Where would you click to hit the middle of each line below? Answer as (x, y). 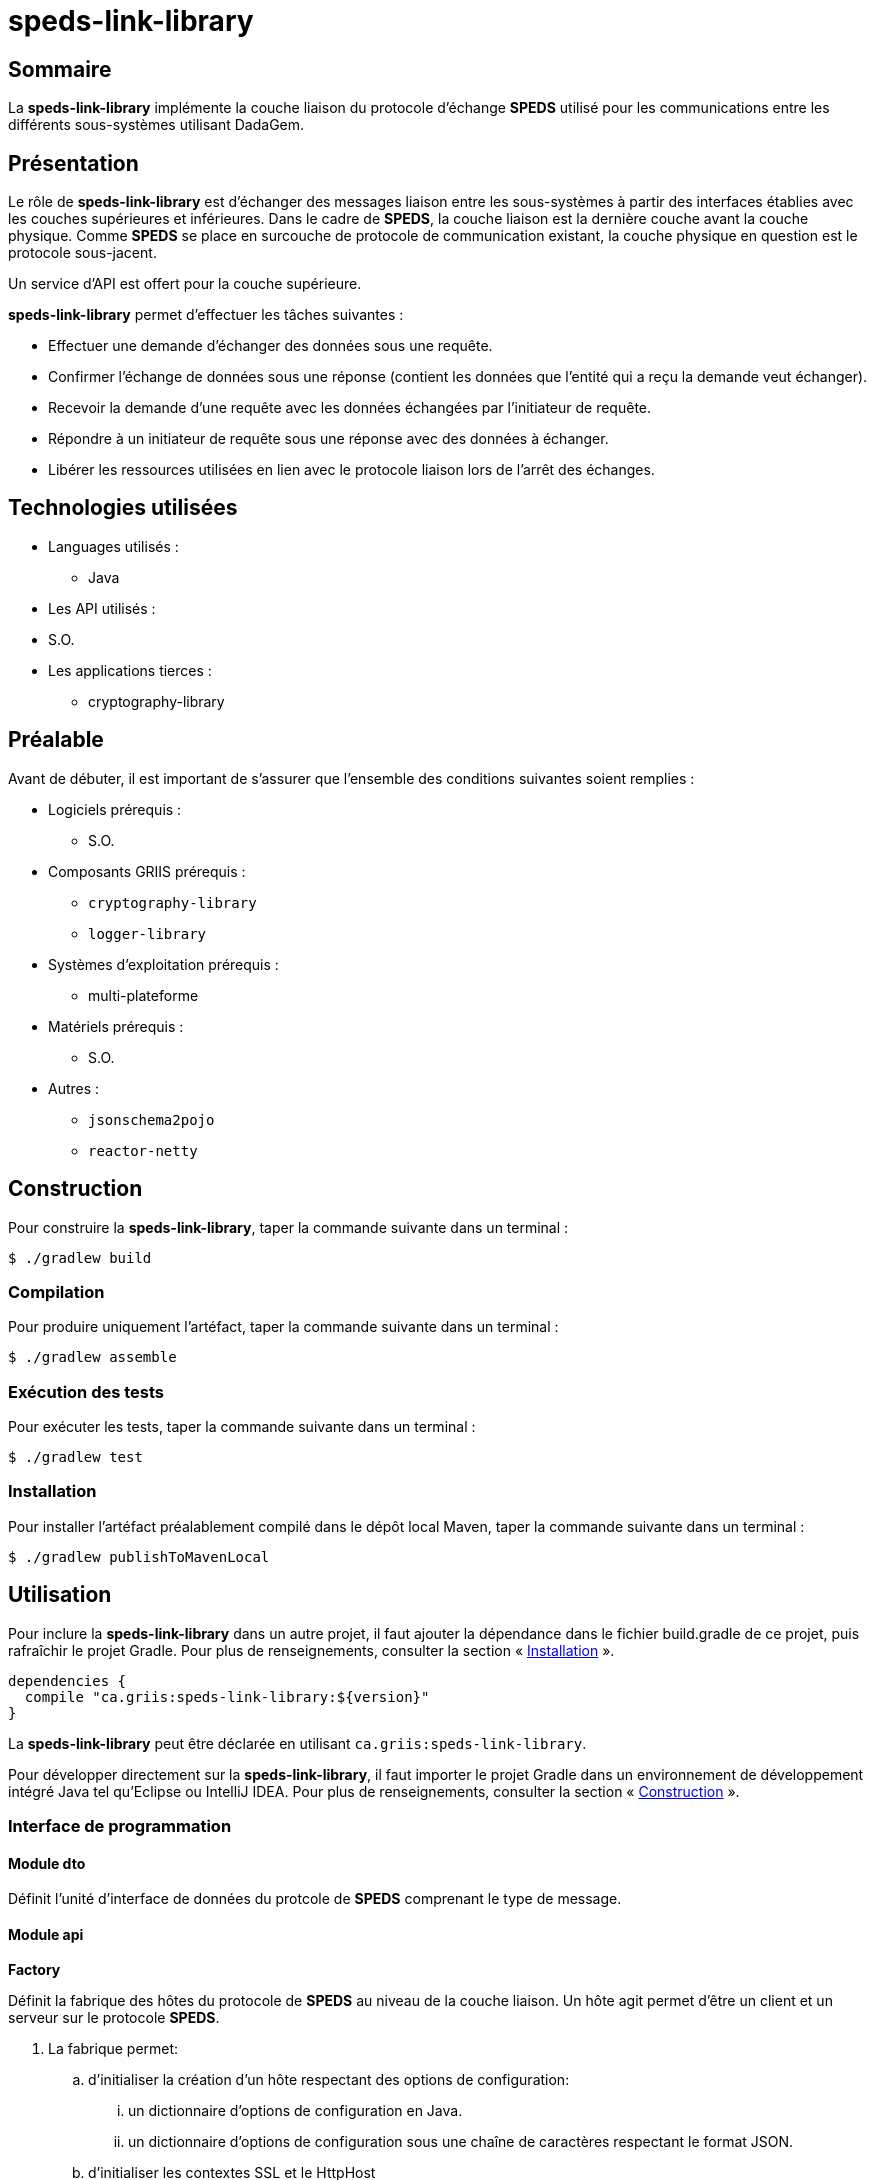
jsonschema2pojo (151, 1119)
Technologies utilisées (123, 508)
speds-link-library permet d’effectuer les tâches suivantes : (206, 315)
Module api (46, 1934)
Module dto (47, 1863)
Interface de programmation (120, 1826)
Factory (34, 1970)
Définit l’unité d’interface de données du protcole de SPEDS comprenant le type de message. (315, 1899)
